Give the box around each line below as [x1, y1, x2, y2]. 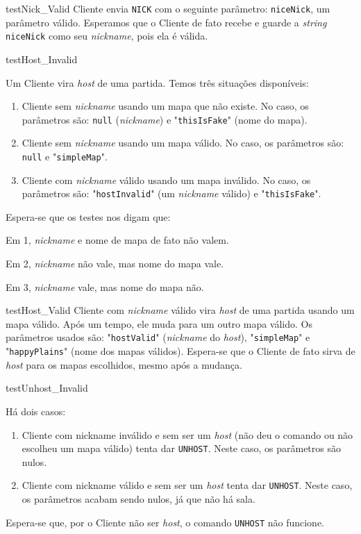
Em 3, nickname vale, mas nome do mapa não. [6, 279, 204, 294]
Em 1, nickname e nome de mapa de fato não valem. [6, 233, 229, 247]
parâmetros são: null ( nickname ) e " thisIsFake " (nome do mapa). [22, 112, 308, 126]
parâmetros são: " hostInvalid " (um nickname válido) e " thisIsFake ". [22, 186, 321, 201]
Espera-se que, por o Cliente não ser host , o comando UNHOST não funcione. [6, 515, 325, 529]
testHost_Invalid [6, 51, 78, 66]
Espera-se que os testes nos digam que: [6, 209, 171, 224]
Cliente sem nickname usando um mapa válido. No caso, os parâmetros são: [22, 135, 344, 150]
